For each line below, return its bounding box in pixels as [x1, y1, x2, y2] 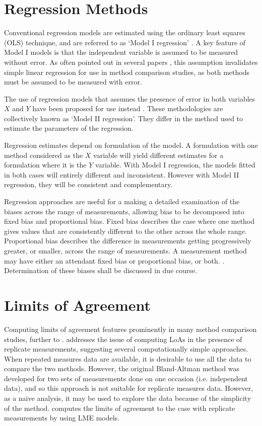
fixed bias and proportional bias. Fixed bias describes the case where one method [4, 216, 255, 226]
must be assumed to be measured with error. [4, 76, 142, 87]
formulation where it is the [4, 159, 87, 170]
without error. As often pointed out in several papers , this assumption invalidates [4, 56, 258, 67]
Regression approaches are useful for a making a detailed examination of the [4, 196, 240, 207]
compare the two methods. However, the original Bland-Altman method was [4, 363, 240, 374]
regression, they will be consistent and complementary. [4, 179, 173, 190]
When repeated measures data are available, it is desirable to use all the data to [4, 353, 251, 364]
